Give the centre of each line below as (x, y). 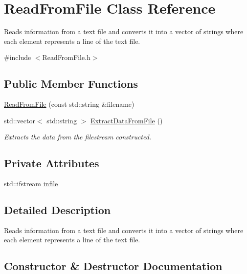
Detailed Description (57, 210)
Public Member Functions (71, 84)
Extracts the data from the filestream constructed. (78, 137)
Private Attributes (52, 163)
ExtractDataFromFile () (126, 120)
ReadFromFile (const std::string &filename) (69, 104)
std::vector (20, 120)
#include (18, 57)
